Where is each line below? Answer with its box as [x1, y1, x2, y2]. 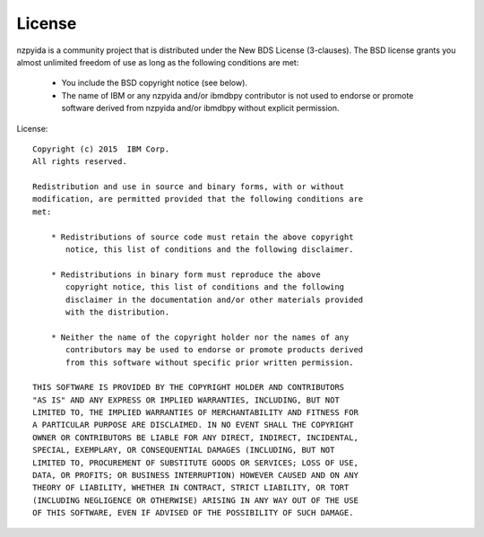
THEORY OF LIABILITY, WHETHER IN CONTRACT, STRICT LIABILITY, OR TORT [32, 482, 350, 493]
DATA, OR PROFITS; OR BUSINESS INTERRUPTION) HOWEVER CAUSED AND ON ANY [32, 471, 359, 481]
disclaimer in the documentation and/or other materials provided [65, 294, 364, 305]
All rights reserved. [32, 157, 127, 167]
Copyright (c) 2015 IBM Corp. [32, 143, 170, 154]
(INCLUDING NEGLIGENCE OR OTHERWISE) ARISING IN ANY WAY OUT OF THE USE [32, 495, 359, 506]
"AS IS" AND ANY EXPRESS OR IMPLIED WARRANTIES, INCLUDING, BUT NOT [32, 394, 340, 405]
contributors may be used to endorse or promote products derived [65, 345, 364, 355]
